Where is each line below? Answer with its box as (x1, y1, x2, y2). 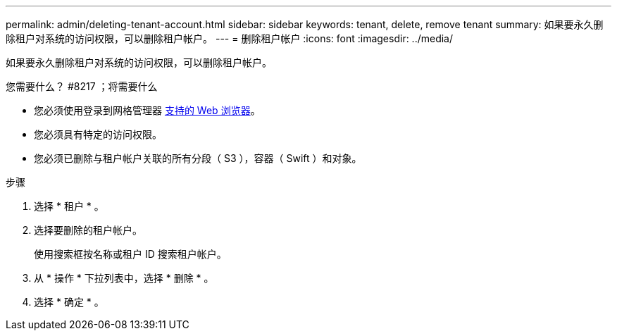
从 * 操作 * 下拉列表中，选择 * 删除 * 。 (34, 272, 214, 284)
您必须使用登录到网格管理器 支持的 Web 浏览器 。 (34, 104, 261, 116)
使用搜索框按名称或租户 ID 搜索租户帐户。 (34, 248, 227, 260)
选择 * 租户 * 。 (34, 200, 104, 212)
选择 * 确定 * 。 (34, 296, 104, 308)
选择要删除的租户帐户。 (34, 224, 142, 236)
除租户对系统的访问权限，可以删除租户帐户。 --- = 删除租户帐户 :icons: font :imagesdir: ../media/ (6, 32, 454, 44)
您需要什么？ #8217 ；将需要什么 (6, 80, 158, 92)
